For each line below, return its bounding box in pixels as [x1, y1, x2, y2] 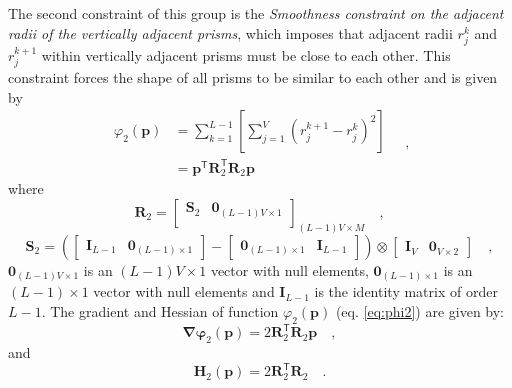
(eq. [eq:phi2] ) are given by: [335, 300, 505, 321]
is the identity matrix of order [314, 281, 498, 302]
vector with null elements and [93, 281, 275, 302]
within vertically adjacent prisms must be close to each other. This [41, 44, 451, 65]
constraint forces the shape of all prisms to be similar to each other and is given [8, 67, 498, 88]
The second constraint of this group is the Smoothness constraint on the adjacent [8, 3, 504, 23]
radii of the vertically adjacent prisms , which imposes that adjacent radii [8, 22, 453, 43]
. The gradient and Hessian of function [41, 300, 279, 321]
